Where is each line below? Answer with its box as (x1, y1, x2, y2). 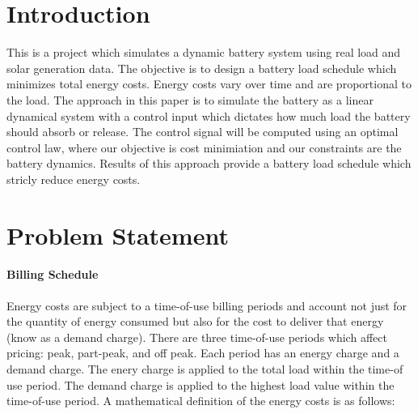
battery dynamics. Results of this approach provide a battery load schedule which (6, 155, 412, 172)
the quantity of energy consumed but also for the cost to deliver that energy (6, 313, 384, 330)
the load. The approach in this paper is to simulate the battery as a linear (6, 91, 374, 108)
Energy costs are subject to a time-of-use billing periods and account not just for (6, 297, 407, 314)
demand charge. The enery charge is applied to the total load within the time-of (6, 361, 403, 378)
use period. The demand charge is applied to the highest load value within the (6, 376, 395, 393)
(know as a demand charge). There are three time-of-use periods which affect (6, 328, 387, 345)
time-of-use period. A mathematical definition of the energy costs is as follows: (6, 392, 395, 409)
